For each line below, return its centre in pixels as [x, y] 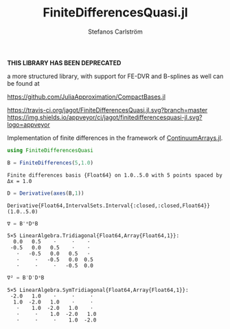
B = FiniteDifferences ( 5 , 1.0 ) [50, 162]
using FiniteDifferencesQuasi [50, 150]
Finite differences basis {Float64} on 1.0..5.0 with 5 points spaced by [115, 175]
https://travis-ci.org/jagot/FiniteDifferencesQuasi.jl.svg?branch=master [107, 110]
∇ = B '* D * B [23, 223]
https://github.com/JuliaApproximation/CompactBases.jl [87, 97]
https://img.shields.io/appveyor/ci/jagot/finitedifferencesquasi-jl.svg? [105, 117]
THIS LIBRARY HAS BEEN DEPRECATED [64, 62]
